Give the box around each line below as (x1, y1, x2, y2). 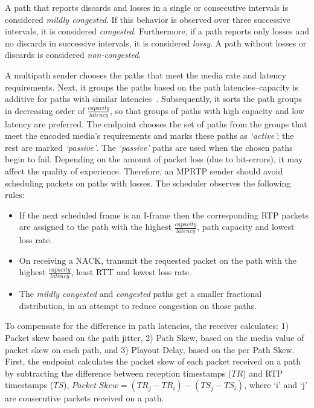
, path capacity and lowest (197, 220, 295, 233)
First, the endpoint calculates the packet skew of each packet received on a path (5, 355, 301, 368)
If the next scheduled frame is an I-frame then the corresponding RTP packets (19, 208, 309, 221)
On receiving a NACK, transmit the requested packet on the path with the (19, 253, 296, 266)
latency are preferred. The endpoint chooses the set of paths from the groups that (5, 117, 307, 130)
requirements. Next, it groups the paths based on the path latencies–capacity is (5, 80, 298, 93)
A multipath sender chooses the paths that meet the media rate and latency (5, 68, 286, 81)
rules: (5, 188, 25, 201)
